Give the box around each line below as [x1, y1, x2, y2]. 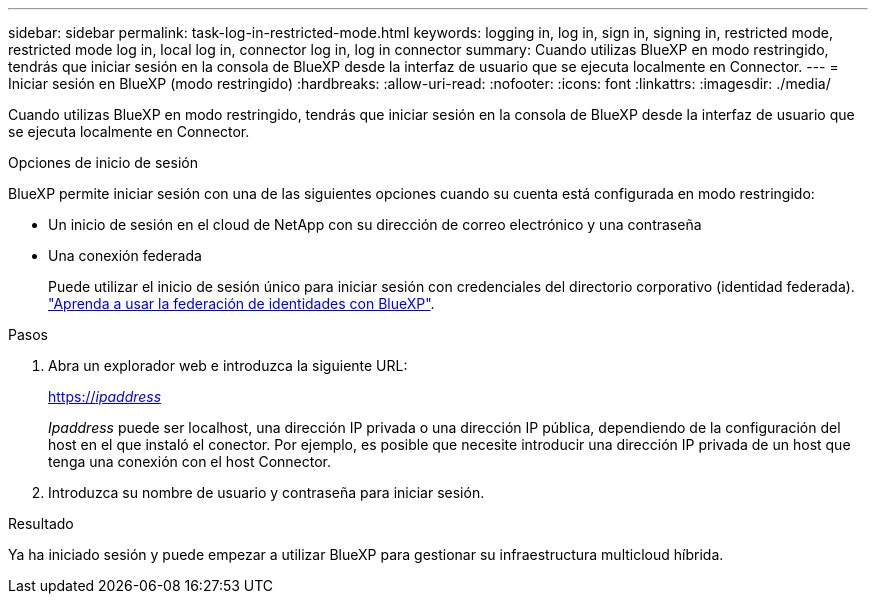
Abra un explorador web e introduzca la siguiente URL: [48, 357, 408, 374]
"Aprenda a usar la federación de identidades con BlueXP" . [48, 295, 435, 312]
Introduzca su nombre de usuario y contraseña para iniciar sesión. [48, 484, 485, 501]
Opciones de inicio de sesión [8, 154, 198, 171]
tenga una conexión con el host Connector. [48, 453, 332, 470]
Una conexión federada [48, 247, 202, 264]
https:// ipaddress [48, 388, 162, 405]
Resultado [8, 515, 74, 532]
